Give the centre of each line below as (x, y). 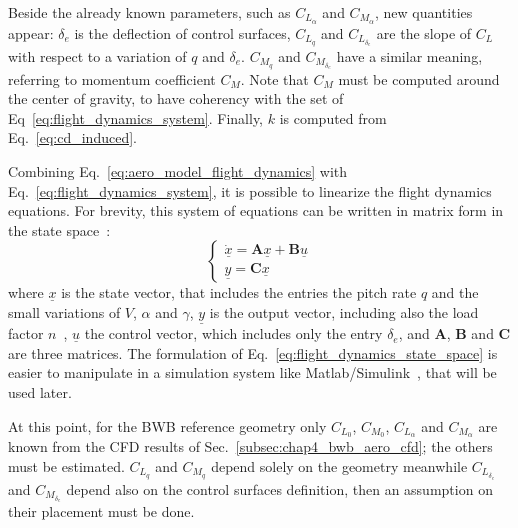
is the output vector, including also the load (344, 311)
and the (455, 292)
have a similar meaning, (409, 55)
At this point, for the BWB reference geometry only (167, 425)
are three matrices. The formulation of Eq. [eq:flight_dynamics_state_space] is (253, 352)
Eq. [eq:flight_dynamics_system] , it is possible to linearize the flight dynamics (250, 190)
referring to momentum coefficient (112, 78)
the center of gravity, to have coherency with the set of (176, 98)
